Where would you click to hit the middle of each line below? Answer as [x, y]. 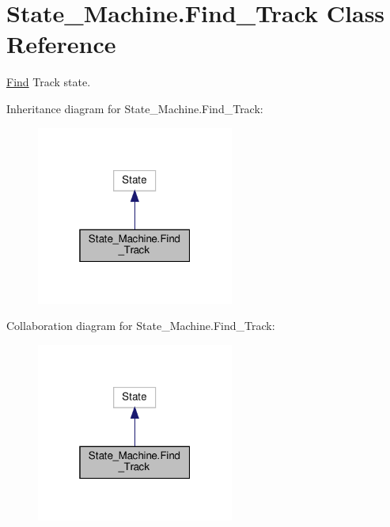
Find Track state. [49, 82]
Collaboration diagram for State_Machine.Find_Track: [141, 326]
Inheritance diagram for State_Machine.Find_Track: [135, 108]
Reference [61, 44]
